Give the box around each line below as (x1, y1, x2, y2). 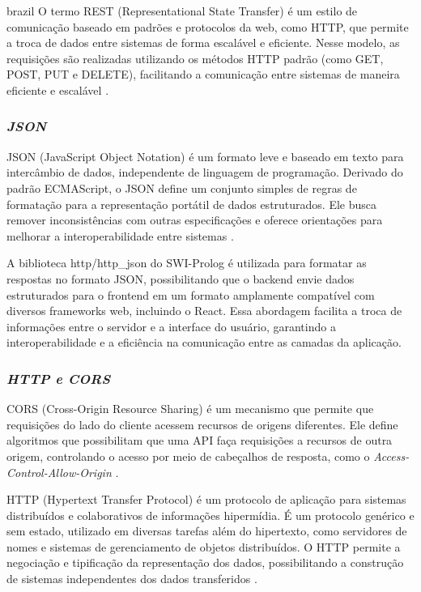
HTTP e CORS (6, 368, 111, 388)
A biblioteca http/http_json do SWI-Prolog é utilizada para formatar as (6, 254, 367, 271)
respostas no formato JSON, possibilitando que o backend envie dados (6, 270, 355, 287)
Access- (373, 447, 410, 464)
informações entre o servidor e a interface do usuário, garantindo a (6, 317, 336, 334)
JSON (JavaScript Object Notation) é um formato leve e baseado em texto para (6, 147, 404, 164)
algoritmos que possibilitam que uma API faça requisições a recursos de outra (6, 432, 393, 449)
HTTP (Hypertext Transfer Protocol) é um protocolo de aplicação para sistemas (6, 491, 406, 508)
